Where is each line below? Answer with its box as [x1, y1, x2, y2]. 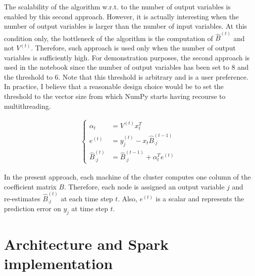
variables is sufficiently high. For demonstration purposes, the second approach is [4, 52, 250, 62]
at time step [71, 203, 108, 214]
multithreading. [4, 100, 51, 111]
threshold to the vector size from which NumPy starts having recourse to [4, 91, 226, 101]
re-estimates [4, 193, 41, 203]
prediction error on [4, 203, 61, 214]
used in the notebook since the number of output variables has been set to [4, 62, 230, 72]
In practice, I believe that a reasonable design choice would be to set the [4, 81, 224, 92]
